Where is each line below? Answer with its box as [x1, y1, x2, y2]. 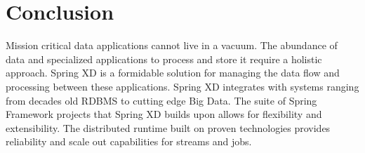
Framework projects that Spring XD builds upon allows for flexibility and [6, 107, 322, 121]
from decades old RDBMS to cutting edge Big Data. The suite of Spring [6, 93, 317, 107]
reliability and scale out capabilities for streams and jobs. [6, 134, 252, 149]
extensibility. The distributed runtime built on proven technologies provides [6, 120, 331, 135]
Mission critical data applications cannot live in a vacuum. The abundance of [6, 38, 338, 53]
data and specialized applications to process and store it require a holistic [6, 51, 322, 66]
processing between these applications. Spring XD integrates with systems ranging [6, 79, 359, 93]
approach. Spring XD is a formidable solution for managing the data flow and [6, 65, 340, 80]
